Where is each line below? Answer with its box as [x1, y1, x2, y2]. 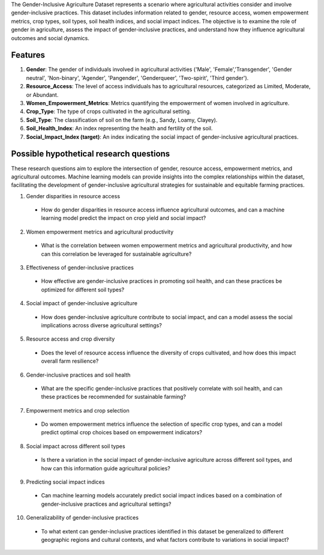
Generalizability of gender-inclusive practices [26, 514, 139, 521]
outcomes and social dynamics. [11, 34, 89, 41]
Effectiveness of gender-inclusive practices [26, 264, 134, 271]
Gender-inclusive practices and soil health [26, 371, 131, 378]
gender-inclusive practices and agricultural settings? [41, 500, 172, 508]
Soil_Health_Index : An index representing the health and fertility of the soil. [26, 125, 213, 132]
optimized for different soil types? [41, 286, 125, 293]
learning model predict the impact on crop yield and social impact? [41, 214, 206, 222]
